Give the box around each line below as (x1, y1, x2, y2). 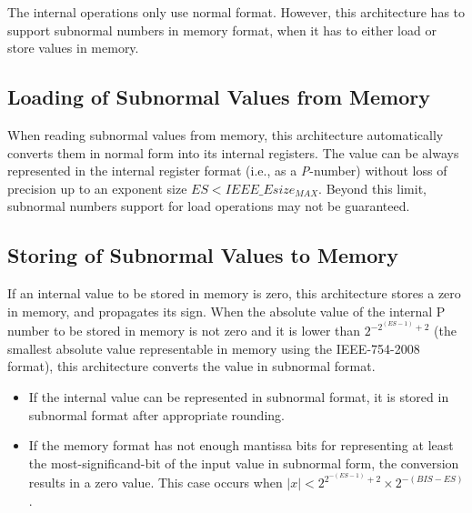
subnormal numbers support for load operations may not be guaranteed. (7, 196, 410, 216)
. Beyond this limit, (318, 178, 427, 197)
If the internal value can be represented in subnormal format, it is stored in (28, 387, 449, 406)
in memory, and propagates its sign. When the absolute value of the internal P (7, 301, 446, 320)
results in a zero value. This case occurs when (28, 473, 283, 492)
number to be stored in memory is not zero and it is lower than (7, 321, 361, 340)
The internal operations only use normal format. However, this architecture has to (7, 3, 466, 21)
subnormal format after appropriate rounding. (28, 405, 285, 424)
